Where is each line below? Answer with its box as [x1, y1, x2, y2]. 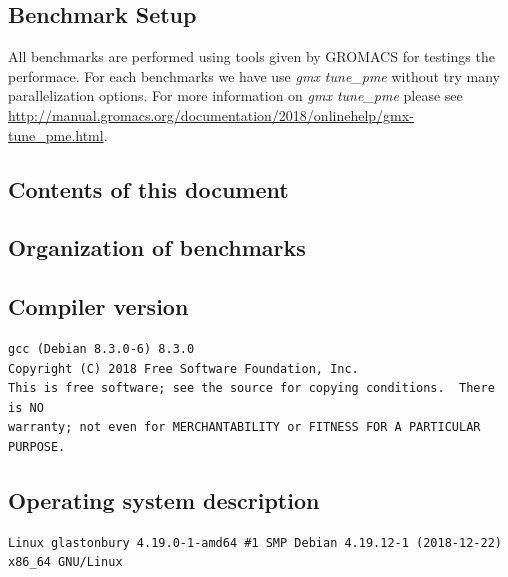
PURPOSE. [8, 439, 66, 454]
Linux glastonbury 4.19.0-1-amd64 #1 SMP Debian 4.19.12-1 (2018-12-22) [8, 535, 502, 550]
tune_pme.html [8, 124, 104, 145]
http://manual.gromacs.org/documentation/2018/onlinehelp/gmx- [8, 104, 414, 125]
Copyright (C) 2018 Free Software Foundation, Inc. [8, 361, 359, 376]
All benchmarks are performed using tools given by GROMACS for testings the [8, 46, 495, 67]
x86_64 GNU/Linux [8, 555, 123, 570]
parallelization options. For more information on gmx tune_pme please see [8, 85, 463, 106]
